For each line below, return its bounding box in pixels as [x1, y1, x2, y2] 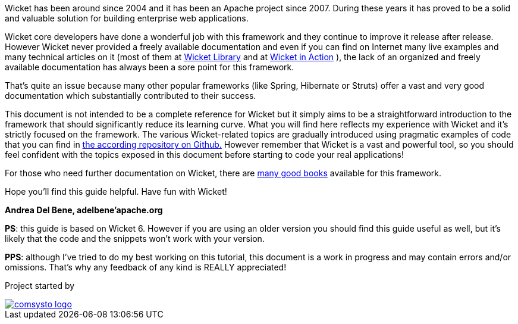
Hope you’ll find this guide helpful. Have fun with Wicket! [5, 186, 227, 197]
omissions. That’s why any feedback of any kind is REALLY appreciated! [5, 262, 287, 272]
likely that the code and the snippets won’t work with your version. [5, 233, 265, 244]
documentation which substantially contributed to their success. [5, 91, 256, 101]
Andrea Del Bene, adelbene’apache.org [5, 205, 163, 215]
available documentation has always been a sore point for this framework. [5, 62, 294, 72]
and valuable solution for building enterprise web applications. [5, 13, 249, 23]
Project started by [5, 281, 75, 291]
